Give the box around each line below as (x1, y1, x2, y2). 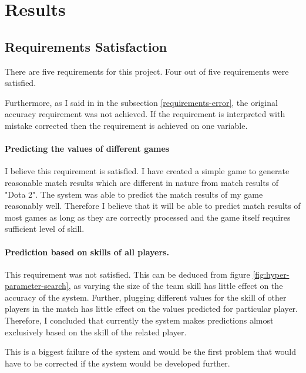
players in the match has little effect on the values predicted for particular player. (5, 302, 298, 315)
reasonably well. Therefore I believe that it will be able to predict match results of (5, 199, 301, 212)
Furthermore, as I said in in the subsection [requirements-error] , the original (5, 96, 278, 108)
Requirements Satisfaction (5, 37, 167, 55)
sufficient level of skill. (5, 222, 85, 235)
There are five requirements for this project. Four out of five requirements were (5, 65, 289, 77)
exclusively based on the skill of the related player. (5, 325, 187, 338)
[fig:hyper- (253, 268, 290, 280)
